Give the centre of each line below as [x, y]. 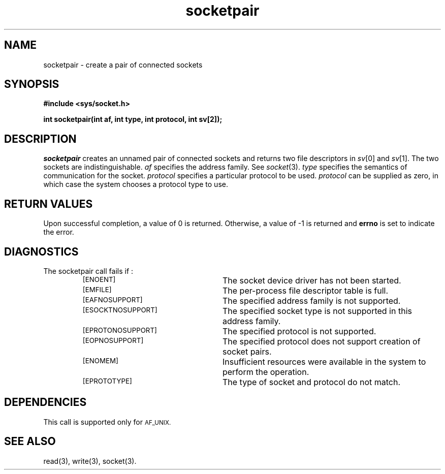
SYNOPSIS [32, 84]
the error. [59, 232]
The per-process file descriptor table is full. [305, 290]
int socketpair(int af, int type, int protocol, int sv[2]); [133, 119]
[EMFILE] [97, 289]
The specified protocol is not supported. [299, 331]
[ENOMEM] [100, 360]
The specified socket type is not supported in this [317, 311]
